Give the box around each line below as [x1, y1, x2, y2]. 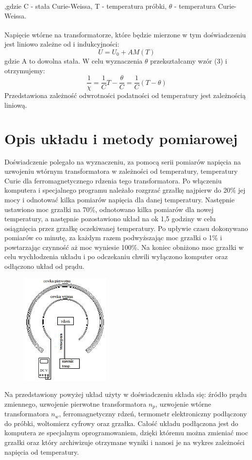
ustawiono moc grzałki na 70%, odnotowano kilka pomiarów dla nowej [4, 204, 214, 214]
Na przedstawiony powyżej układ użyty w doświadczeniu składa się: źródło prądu [4, 389, 247, 399]
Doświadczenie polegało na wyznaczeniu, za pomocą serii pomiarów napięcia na [4, 156, 241, 166]
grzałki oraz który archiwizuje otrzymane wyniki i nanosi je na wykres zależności [4, 437, 245, 447]
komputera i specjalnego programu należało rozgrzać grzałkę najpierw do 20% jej [4, 185, 246, 195]
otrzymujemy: [4, 65, 45, 75]
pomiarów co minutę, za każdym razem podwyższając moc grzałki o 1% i [4, 232, 222, 243]
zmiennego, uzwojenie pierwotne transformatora [4, 398, 147, 409]
